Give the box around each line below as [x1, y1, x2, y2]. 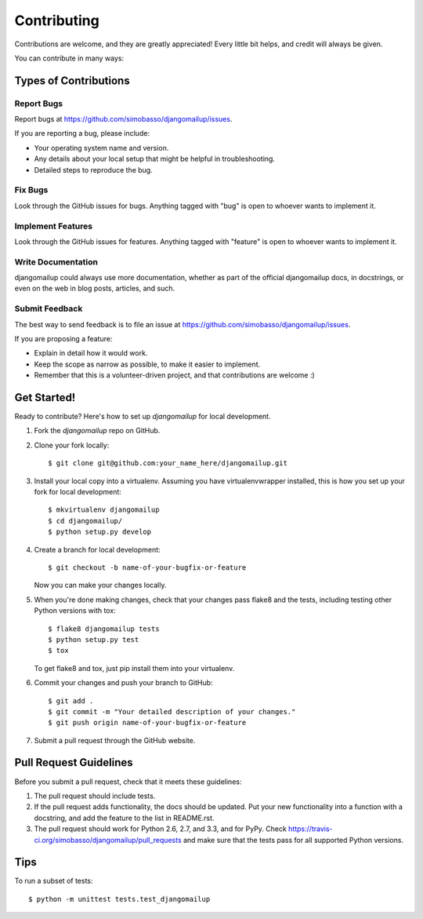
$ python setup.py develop [48, 527, 152, 537]
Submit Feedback [14, 303, 83, 314]
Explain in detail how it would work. [34, 348, 148, 358]
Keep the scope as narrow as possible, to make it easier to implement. [34, 359, 261, 369]
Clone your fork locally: [34, 440, 110, 450]
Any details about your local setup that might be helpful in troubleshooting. [34, 154, 276, 164]
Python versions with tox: [34, 606, 117, 615]
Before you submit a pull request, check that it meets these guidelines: [14, 777, 242, 786]
